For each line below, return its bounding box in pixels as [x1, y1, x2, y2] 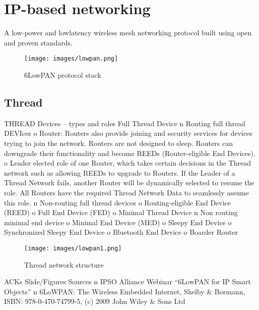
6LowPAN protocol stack [24, 69, 101, 80]
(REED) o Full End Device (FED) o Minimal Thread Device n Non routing [4, 207, 238, 218]
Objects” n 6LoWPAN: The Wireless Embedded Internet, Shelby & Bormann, [4, 286, 245, 296]
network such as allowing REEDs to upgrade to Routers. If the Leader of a [4, 167, 235, 178]
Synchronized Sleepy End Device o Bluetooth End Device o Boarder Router [4, 227, 238, 237]
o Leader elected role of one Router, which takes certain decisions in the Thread [4, 158, 251, 168]
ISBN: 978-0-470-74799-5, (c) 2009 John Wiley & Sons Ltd [4, 296, 185, 306]
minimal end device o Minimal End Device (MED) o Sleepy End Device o [4, 217, 232, 227]
